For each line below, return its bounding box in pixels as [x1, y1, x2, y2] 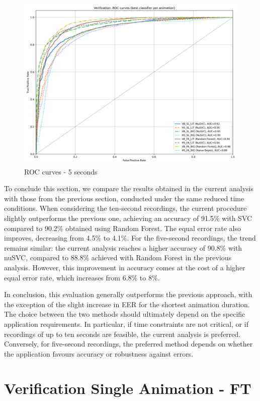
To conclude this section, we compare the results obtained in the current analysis [4, 183, 254, 194]
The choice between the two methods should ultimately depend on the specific [4, 309, 245, 319]
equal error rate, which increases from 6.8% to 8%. [4, 272, 160, 282]
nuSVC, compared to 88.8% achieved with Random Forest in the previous [4, 252, 232, 263]
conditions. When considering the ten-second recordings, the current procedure [4, 203, 247, 213]
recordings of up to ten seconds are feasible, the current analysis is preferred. [4, 328, 241, 339]
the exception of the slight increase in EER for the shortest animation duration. [4, 299, 250, 309]
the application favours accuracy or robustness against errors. [4, 348, 194, 359]
